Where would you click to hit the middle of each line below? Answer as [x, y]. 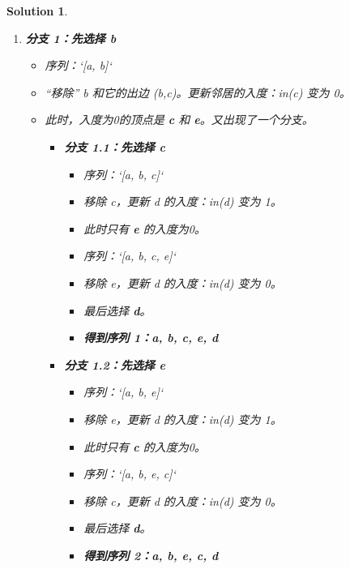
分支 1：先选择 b [71, 38]
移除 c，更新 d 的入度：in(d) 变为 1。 [183, 201]
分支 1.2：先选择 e [115, 364]
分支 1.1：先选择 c [115, 146]
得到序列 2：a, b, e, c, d [151, 555]
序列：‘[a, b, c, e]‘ [130, 256]
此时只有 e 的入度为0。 [145, 228]
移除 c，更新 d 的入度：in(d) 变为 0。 [183, 501]
